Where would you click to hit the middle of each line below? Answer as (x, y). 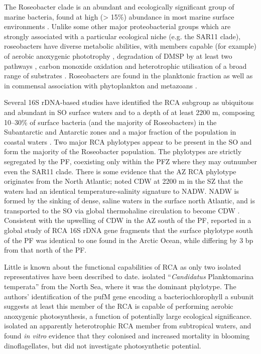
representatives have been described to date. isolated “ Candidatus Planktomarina (129, 276)
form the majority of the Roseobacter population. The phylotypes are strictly (123, 151)
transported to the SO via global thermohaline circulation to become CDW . (122, 210)
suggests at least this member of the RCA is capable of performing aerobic (119, 306)
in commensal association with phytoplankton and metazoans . (101, 85)
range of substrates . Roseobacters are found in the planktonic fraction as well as (128, 76)
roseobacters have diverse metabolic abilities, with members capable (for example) (130, 46)
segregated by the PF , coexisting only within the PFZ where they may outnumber (130, 161)
